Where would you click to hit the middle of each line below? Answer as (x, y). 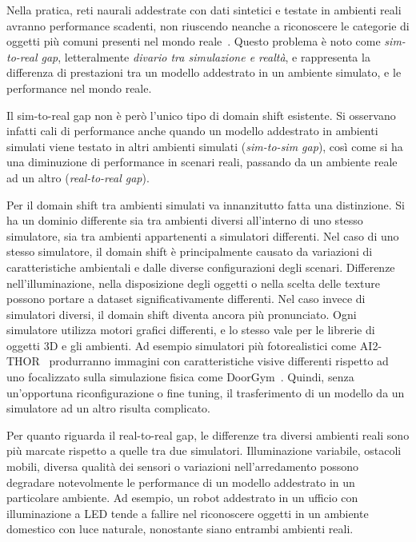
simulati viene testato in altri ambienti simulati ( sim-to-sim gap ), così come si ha (205, 146)
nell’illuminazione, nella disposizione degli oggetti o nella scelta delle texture (193, 283)
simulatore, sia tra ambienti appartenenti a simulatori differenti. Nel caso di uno (203, 235)
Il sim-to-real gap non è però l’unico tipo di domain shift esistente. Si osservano (201, 115)
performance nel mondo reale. (79, 88)
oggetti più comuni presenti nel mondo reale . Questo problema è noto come (194, 41)
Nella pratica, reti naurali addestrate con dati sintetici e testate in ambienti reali (204, 10)
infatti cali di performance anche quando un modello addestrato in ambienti (192, 131)
